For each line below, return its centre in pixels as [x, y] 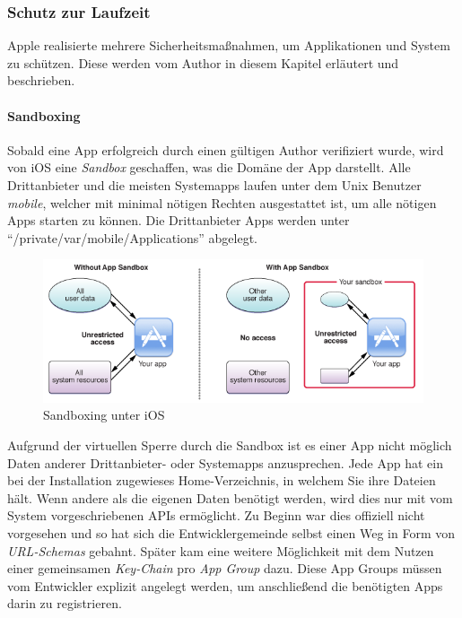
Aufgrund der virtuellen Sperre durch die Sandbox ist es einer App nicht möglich [230, 444]
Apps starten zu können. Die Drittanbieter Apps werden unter [179, 220]
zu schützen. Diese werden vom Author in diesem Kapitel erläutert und [203, 62]
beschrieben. [41, 80]
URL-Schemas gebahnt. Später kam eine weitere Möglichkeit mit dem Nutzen [221, 550]
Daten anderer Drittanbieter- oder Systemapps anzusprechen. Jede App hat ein [226, 462]
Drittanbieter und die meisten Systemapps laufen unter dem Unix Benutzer [214, 184]
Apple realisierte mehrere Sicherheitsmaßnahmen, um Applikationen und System [229, 45]
